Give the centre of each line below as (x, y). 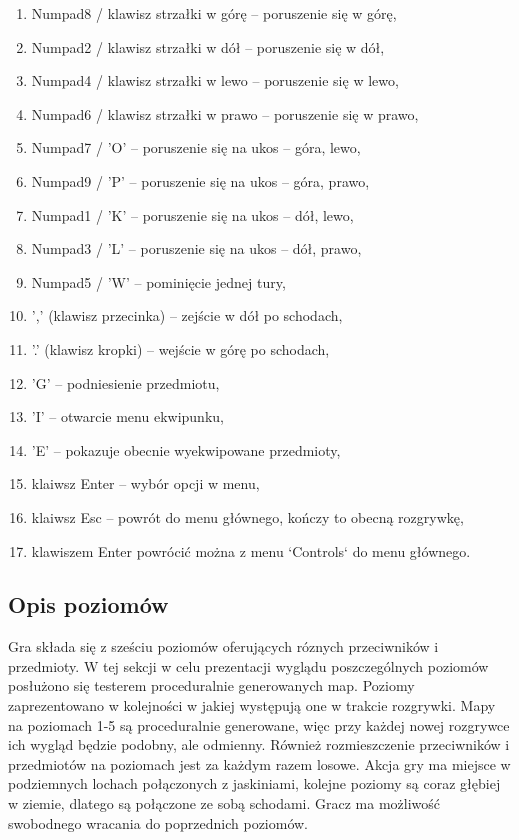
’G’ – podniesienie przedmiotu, (125, 382)
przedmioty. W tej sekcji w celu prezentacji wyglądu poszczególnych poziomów (248, 665)
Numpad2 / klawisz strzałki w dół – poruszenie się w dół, (208, 46)
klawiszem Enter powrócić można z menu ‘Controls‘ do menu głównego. (251, 550)
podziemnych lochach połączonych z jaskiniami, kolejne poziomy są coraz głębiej (254, 783)
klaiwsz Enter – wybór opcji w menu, (145, 483)
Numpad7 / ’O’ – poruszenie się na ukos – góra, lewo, (196, 147)
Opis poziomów (88, 604)
